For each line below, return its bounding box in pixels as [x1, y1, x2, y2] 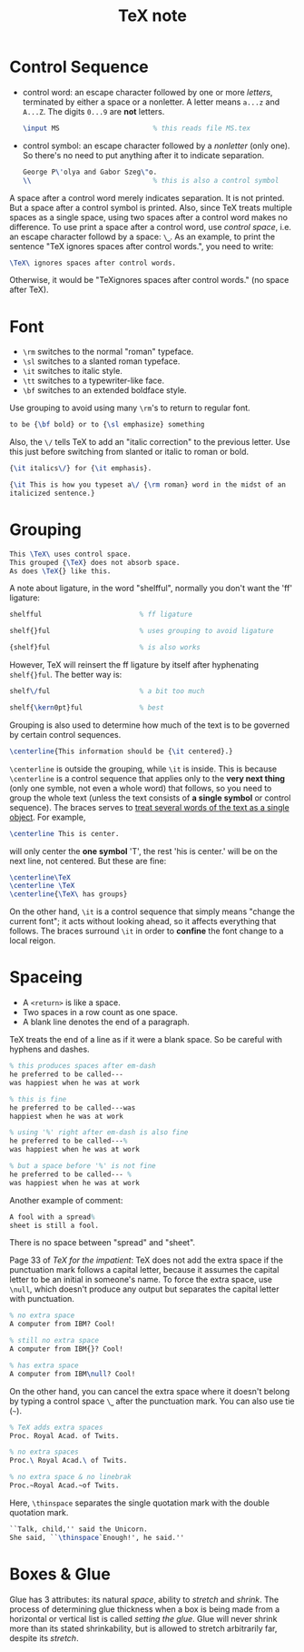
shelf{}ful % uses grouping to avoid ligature [9, 627, 274, 636]
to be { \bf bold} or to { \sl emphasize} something [9, 420, 205, 429]
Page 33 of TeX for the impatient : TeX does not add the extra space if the [9, 1254, 284, 1265]
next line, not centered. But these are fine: [9, 855, 167, 866]
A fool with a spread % [9, 1212, 95, 1222]
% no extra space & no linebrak [9, 1473, 132, 1482]
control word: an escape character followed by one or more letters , [22, 86, 273, 97]
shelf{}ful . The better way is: [9, 670, 123, 680]
